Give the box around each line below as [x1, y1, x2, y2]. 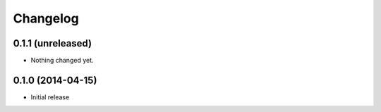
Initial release [30, 92, 70, 101]
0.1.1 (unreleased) [13, 37, 92, 49]
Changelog [13, 11, 79, 26]
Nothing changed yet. [30, 56, 95, 65]
